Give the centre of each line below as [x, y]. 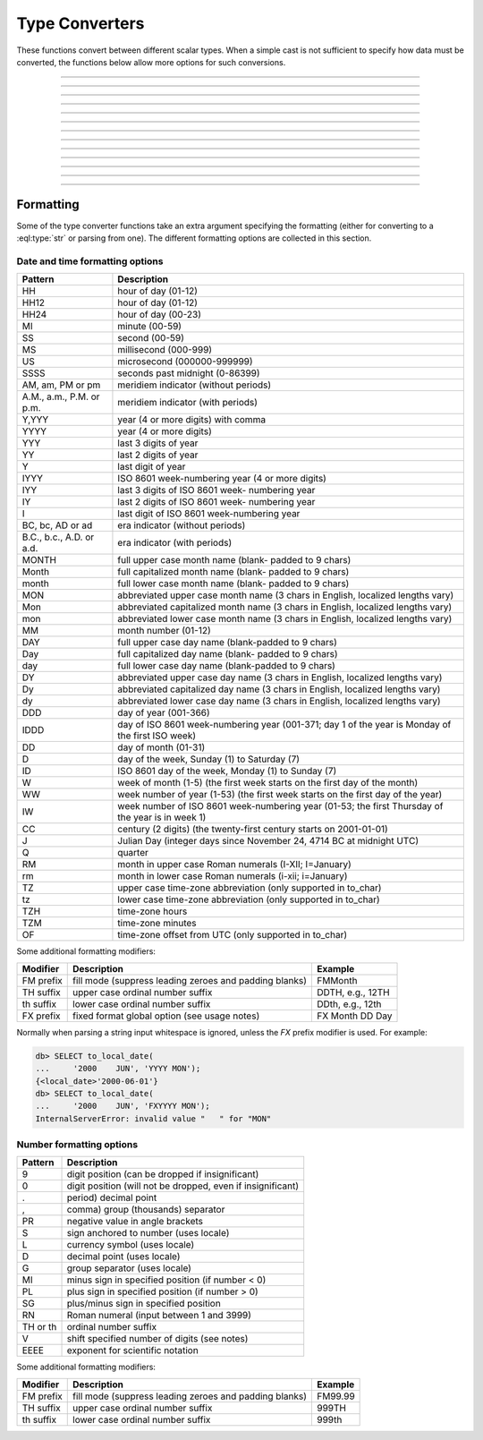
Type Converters [80, 23]
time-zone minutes [157, 924]
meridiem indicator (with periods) [188, 403]
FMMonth [337, 980]
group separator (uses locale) [129, 1268]
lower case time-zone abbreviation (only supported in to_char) [249, 899]
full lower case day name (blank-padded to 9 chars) [226, 666]
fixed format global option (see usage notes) [166, 1016]
